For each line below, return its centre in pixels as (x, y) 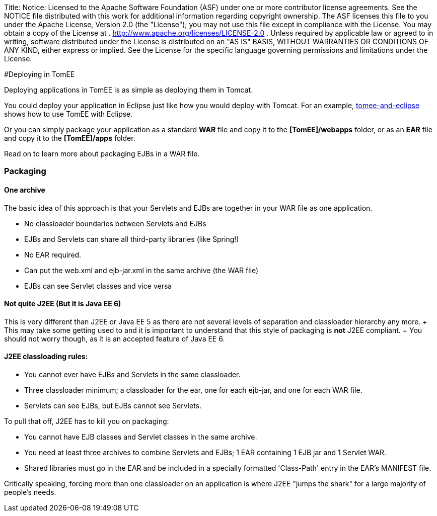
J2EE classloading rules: (46, 357)
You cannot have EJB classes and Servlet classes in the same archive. (141, 437)
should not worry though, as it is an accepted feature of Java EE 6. (115, 338)
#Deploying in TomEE (40, 74)
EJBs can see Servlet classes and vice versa (98, 286)
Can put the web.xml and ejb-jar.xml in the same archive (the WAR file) (141, 270)
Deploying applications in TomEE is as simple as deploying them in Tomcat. (129, 90)
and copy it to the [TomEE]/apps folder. (70, 138)
